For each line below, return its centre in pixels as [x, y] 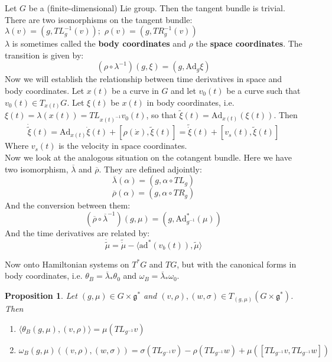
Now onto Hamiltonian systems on [67, 264]
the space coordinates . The [249, 43]
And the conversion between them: [68, 205]
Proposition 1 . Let [41, 296]
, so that [161, 115]
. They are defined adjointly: [150, 169]
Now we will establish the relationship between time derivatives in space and [144, 79]
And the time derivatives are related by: [77, 232]
